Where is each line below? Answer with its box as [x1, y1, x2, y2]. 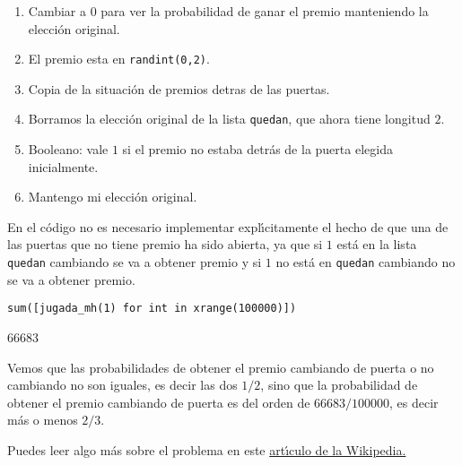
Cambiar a [28, 2, 87, 20]
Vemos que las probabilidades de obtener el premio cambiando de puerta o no [7, 357, 434, 376]
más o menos [7, 410, 78, 429]
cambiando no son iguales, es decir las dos [7, 375, 238, 394]
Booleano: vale [28, 140, 109, 159]
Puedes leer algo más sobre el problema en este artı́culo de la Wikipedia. [7, 441, 406, 459]
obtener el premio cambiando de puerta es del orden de [7, 392, 310, 411]
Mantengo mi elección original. [28, 187, 197, 206]
